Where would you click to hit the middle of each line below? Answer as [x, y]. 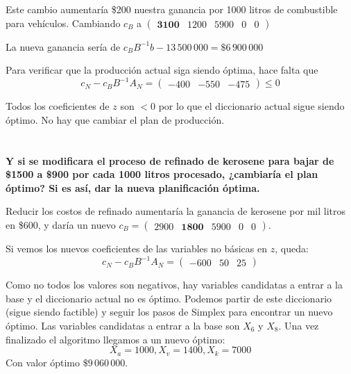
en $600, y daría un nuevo [61, 225]
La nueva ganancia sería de [63, 46]
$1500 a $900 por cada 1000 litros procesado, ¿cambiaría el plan [162, 174]
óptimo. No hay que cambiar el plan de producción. [115, 119]
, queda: [292, 249]
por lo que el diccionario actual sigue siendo [251, 106]
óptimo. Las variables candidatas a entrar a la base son [123, 325]
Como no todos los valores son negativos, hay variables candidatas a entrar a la [174, 285]
